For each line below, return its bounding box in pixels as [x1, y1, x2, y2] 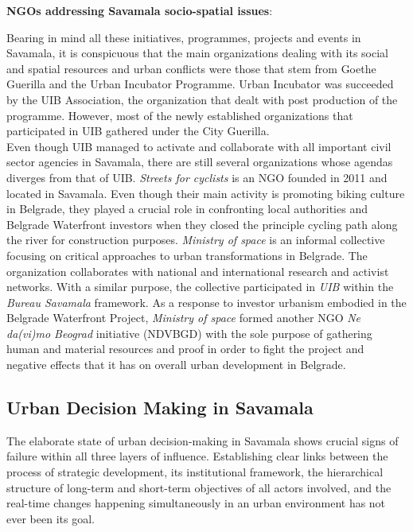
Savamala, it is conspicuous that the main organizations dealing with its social [6, 45, 389, 61]
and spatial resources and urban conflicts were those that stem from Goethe [6, 60, 376, 76]
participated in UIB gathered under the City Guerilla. [6, 122, 270, 139]
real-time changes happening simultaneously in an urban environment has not [6, 495, 386, 511]
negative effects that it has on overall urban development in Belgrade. [6, 356, 346, 373]
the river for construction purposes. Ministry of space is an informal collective [6, 231, 385, 248]
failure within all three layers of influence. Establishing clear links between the [6, 448, 388, 464]
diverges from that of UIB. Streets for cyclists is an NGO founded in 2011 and [6, 169, 388, 185]
